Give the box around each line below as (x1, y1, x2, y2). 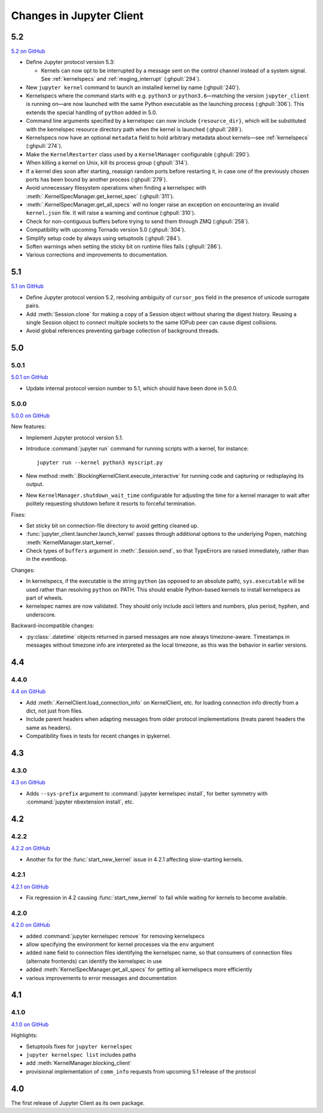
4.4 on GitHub (11, 688, 46, 695)
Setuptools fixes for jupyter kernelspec (26, 1042, 133, 1050)
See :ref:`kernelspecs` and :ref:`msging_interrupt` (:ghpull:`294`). (41, 75, 201, 83)
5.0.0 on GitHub (11, 412, 50, 419)
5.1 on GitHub (11, 283, 44, 290)
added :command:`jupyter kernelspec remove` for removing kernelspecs (26, 932, 205, 939)
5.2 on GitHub (11, 48, 45, 55)
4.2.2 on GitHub (11, 845, 50, 852)
